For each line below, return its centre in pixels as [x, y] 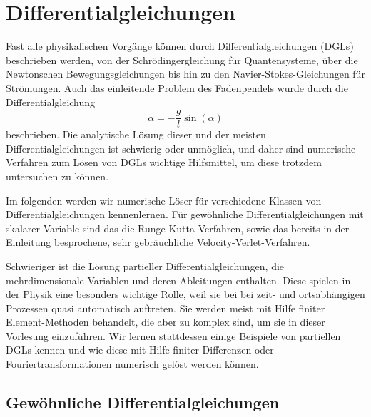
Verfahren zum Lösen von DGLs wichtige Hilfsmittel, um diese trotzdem [164, 162]
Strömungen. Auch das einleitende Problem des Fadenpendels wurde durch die [177, 87]
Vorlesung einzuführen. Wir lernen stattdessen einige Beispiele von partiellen [173, 335]
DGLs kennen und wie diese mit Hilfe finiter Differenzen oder [140, 350]
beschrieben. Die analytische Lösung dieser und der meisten [136, 134]
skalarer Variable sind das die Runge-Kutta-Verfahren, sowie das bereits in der [178, 228]
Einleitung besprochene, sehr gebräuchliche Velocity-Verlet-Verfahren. [158, 242]
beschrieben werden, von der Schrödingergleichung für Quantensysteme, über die [182, 60]
